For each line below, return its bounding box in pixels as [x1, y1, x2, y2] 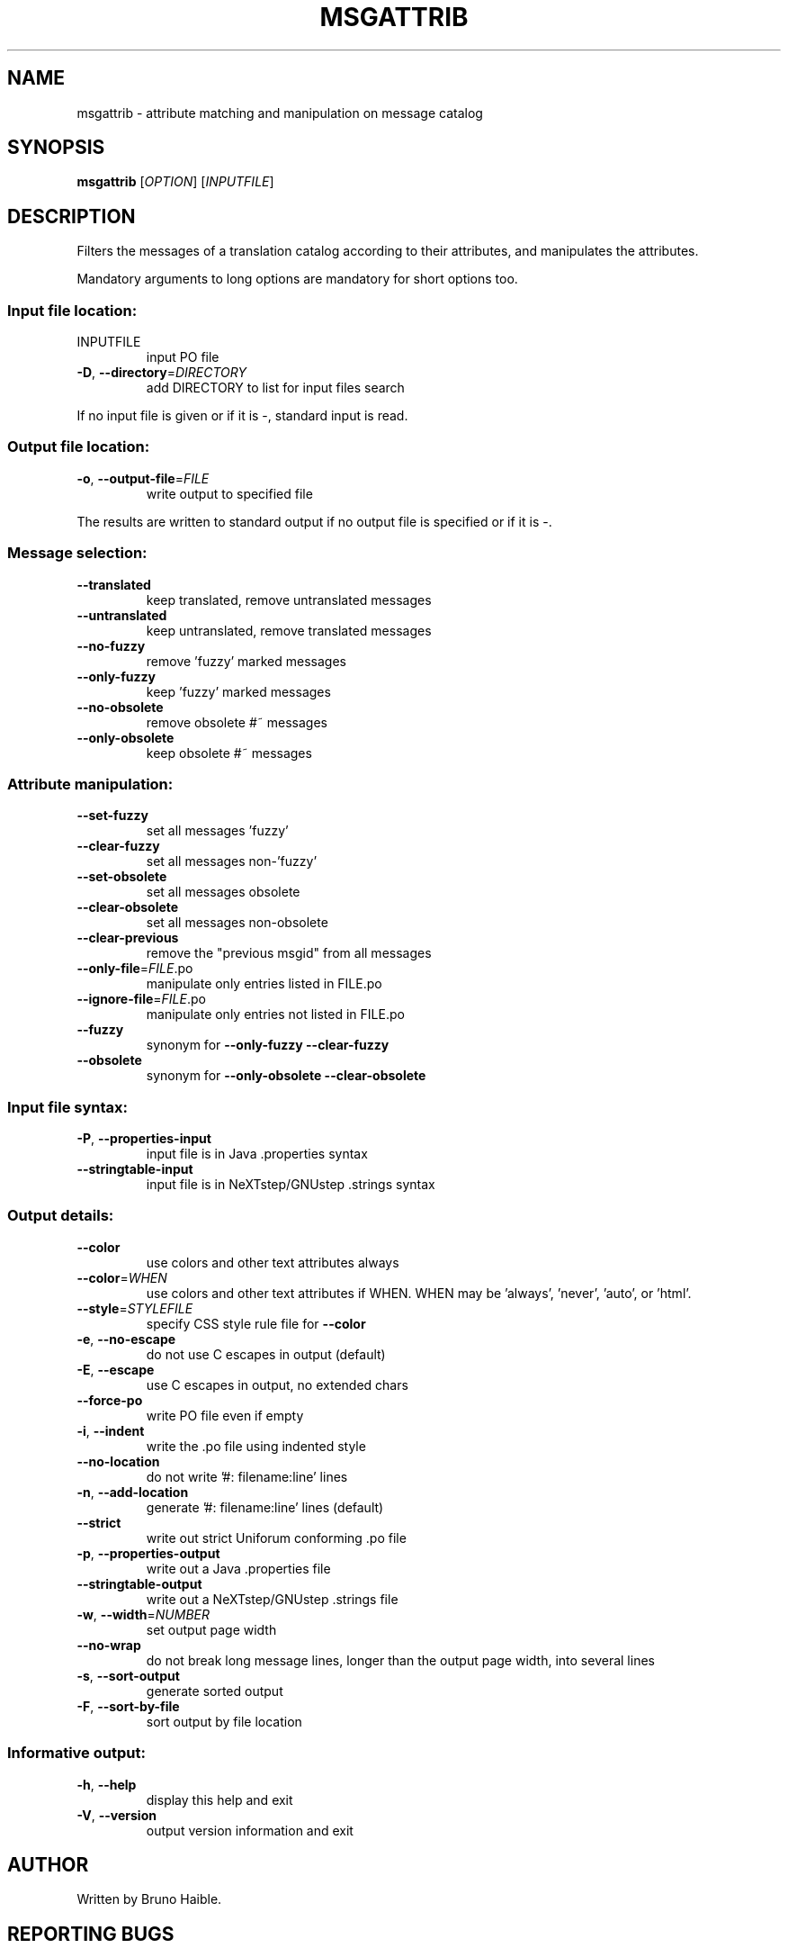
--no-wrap [76, 1637, 141, 1653]
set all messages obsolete [146, 884, 300, 900]
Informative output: [7, 1744, 146, 1763]
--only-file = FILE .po [76, 960, 193, 977]
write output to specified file [146, 485, 313, 501]
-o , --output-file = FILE [76, 470, 210, 486]
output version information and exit [146, 1822, 354, 1838]
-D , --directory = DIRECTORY [76, 365, 246, 381]
